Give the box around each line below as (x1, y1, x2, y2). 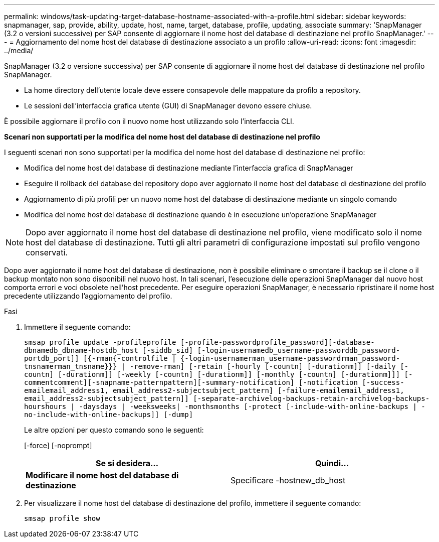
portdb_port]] (24, 354, 79, 362)
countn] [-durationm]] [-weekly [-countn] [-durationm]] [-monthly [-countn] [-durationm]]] (24, 370, 400, 378)
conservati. (26, 247, 68, 257)
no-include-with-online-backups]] (24, 411, 159, 419)
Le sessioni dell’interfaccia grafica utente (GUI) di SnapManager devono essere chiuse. (24, 101, 312, 110)
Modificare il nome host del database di (26, 470, 179, 480)
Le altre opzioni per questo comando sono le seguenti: (24, 426, 204, 434)
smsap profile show (24, 514, 100, 522)
